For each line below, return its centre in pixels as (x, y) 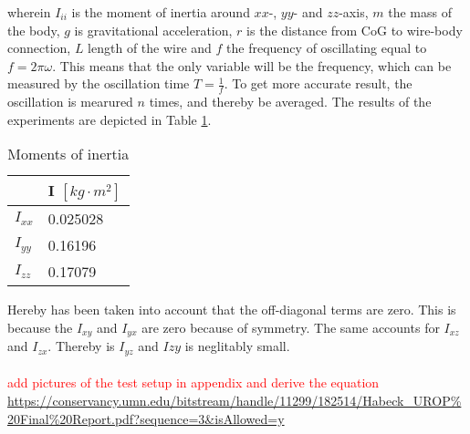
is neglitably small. (237, 346)
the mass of (420, 12)
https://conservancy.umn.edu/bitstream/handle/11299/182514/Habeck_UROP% (235, 401)
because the (40, 327)
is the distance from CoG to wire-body (355, 30)
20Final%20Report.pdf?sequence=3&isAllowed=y (146, 418)
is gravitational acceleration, (153, 30)
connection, (39, 48)
